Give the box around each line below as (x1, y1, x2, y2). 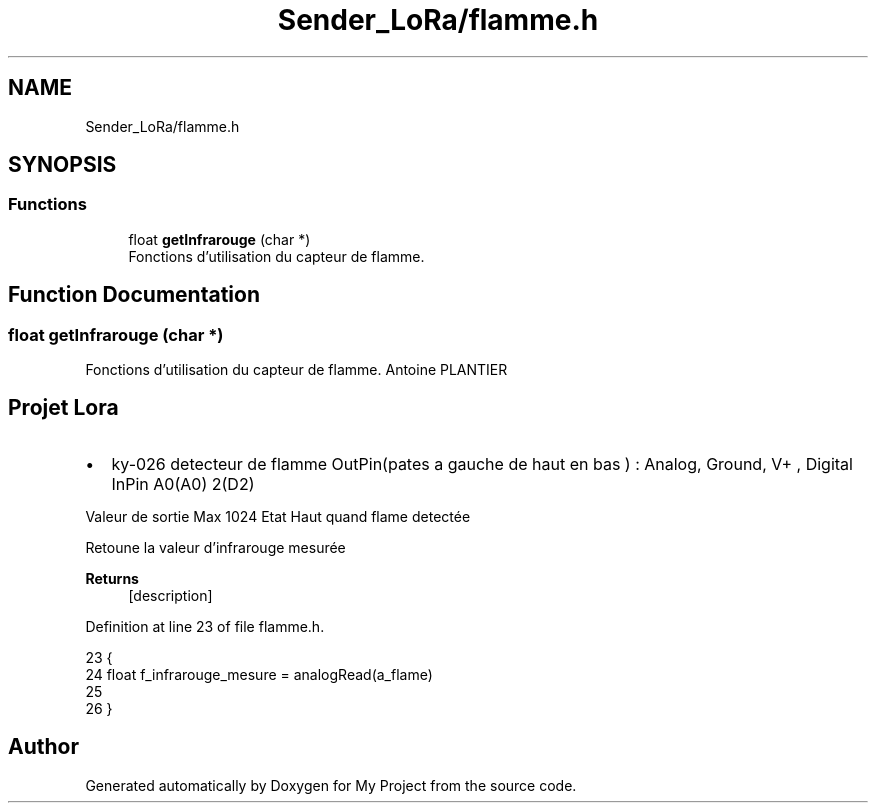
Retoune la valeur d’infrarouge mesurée (85, 538, 346, 556)
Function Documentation (8, 282, 260, 308)
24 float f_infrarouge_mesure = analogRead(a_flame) (85, 665, 433, 683)
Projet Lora (8, 395, 119, 421)
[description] (128, 586, 213, 604)
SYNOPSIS (8, 152, 117, 178)
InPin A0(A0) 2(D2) (111, 473, 255, 494)
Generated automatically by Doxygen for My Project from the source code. (85, 776, 577, 794)
